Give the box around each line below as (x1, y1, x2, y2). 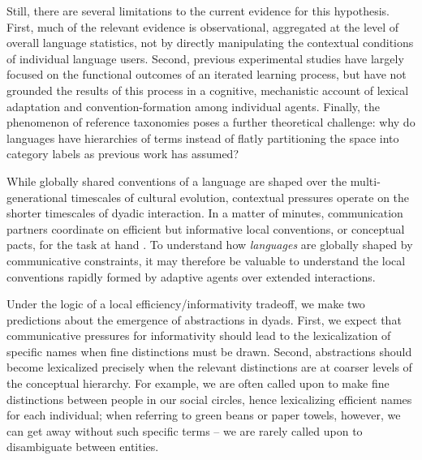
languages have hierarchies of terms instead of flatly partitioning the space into (6, 129, 399, 146)
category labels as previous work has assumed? (6, 145, 239, 162)
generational (6, 188, 67, 205)
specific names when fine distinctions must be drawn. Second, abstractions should (6, 342, 412, 359)
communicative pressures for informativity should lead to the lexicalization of (6, 327, 391, 344)
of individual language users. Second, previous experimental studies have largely (6, 49, 404, 67)
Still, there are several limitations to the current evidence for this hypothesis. (6, 2, 390, 19)
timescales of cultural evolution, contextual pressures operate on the (71, 188, 410, 205)
